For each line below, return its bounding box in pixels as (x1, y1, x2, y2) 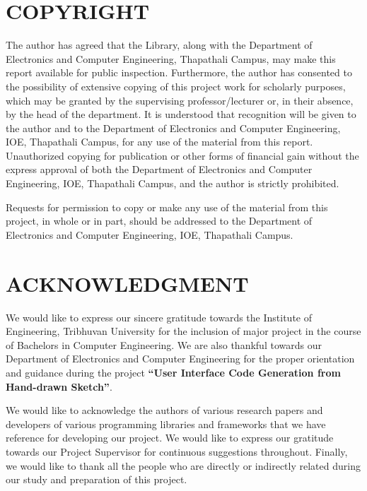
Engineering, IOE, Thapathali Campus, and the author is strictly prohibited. (6, 176, 339, 191)
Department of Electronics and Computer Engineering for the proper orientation (6, 351, 355, 366)
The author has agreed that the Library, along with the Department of (6, 37, 313, 52)
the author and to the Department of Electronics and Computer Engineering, (6, 120, 341, 135)
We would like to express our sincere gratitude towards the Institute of (6, 309, 313, 324)
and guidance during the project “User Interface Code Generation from (6, 365, 341, 379)
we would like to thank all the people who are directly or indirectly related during (6, 458, 361, 473)
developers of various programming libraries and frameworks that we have (6, 416, 326, 431)
